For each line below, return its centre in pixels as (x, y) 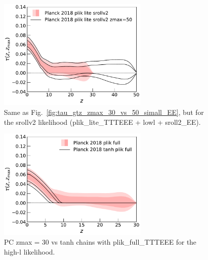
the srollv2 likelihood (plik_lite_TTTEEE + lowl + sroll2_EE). (103, 122)
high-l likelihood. (29, 251)
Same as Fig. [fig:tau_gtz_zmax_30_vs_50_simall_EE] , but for (104, 112)
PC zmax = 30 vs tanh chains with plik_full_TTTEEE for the (100, 242)
